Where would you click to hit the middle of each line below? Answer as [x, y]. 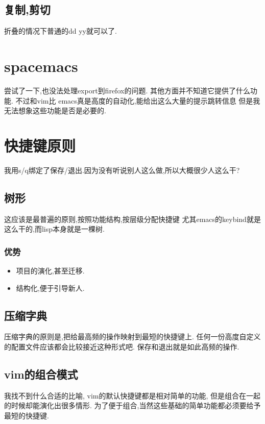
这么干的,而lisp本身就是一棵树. [54, 229]
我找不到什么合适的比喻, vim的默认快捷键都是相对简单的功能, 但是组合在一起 [132, 395]
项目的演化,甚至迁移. [50, 271]
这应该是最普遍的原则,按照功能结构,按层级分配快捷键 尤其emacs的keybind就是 [132, 219]
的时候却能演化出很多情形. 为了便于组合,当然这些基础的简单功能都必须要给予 [132, 405]
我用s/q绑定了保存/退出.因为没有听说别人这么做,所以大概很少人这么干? [122, 170]
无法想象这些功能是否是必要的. [55, 110]
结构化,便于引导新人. [50, 288]
